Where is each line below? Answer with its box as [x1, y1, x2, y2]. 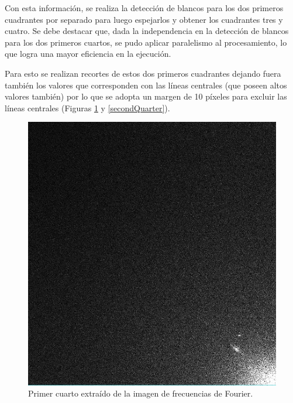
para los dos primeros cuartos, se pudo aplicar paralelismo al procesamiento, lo [5, 36, 287, 48]
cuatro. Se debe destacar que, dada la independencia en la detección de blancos [5, 25, 289, 37]
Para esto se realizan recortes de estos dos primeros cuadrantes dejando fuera [5, 67, 281, 79]
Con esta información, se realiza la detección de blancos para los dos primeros [5, 2, 284, 13]
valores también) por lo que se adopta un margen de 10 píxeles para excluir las [5, 90, 287, 103]
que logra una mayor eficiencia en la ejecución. [5, 47, 171, 60]
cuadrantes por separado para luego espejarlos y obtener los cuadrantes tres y [5, 13, 283, 25]
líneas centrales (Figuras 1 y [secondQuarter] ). [5, 101, 170, 114]
